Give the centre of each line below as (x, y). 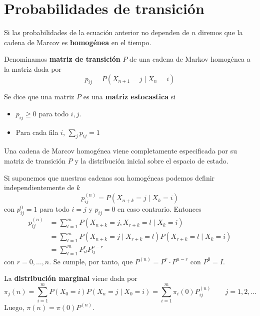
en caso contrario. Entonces (159, 209)
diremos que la (220, 32)
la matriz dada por (33, 68)
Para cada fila (37, 132)
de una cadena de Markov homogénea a (190, 59)
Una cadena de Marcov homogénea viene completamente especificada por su (121, 151)
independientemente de (39, 187)
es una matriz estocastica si (129, 97)
